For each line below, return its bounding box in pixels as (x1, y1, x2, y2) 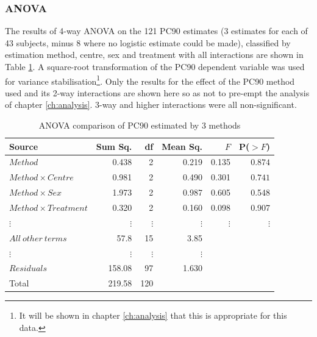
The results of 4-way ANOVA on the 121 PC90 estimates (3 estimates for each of (5, 24, 308, 37)
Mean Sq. (162, 140, 203, 152)
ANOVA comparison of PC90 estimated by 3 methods (38, 119, 241, 132)
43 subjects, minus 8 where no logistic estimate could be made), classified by (5, 36, 291, 49)
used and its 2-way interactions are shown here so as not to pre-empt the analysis (5, 86, 310, 99)
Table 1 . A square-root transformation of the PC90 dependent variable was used (5, 60, 305, 73)
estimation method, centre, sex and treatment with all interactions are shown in (5, 48, 304, 61)
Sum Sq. (96, 140, 132, 152)
